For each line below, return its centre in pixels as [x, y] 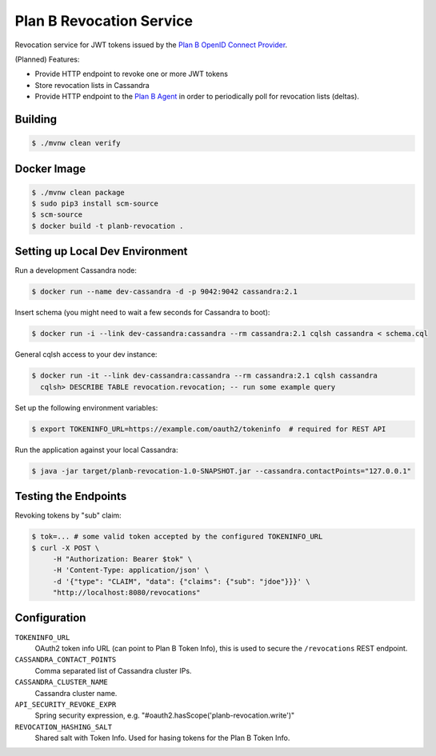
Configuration [50, 618]
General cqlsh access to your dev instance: [86, 354]
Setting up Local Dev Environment [101, 252]
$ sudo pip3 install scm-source [95, 204]
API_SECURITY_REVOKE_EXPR [66, 704]
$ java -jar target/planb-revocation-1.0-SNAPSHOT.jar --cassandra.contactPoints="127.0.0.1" [222, 471]
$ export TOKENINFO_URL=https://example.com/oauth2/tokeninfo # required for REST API [209, 429]
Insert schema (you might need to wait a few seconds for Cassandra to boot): [142, 313]
